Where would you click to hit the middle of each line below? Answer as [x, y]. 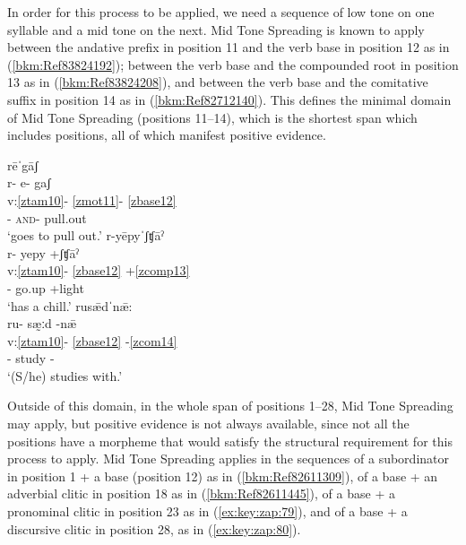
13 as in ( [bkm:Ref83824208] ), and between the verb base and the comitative [218, 82]
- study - [31, 358]
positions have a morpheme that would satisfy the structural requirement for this [230, 441]
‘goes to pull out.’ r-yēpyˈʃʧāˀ [86, 235]
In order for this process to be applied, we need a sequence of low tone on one [221, 12]
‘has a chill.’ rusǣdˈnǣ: [70, 305]
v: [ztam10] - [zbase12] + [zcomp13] [99, 270]
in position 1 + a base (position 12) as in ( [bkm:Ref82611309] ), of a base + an [223, 476]
